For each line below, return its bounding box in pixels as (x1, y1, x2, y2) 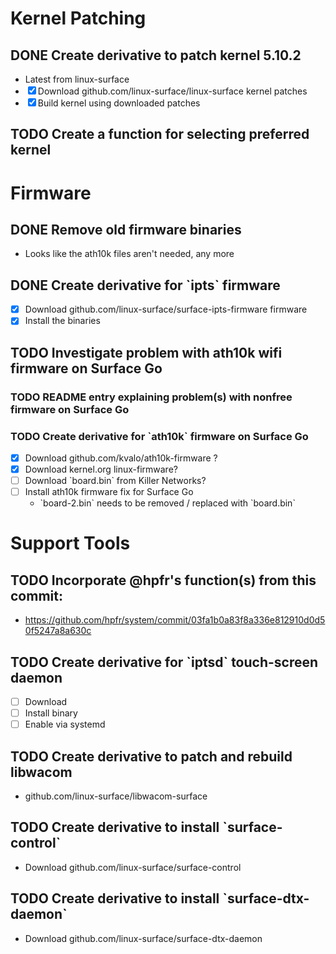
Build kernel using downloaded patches (37, 97, 201, 109)
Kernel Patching (10, 7, 147, 30)
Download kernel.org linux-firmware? (24, 463, 178, 475)
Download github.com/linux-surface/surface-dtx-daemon (24, 932, 263, 944)
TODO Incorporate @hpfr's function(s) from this (10, 572, 317, 589)
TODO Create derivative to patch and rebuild (10, 748, 293, 765)
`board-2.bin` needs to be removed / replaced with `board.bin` (39, 497, 296, 509)
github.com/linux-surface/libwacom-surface (24, 790, 208, 802)
